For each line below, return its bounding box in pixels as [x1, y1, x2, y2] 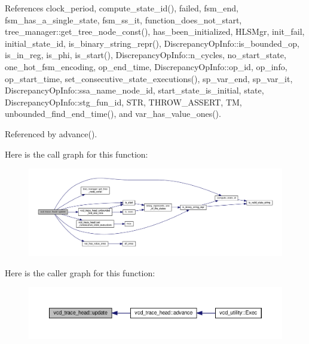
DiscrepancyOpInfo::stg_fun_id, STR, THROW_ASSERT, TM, [5, 95, 242, 108]
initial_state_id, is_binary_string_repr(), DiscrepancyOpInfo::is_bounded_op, [5, 37, 299, 49]
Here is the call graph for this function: [5, 147, 148, 160]
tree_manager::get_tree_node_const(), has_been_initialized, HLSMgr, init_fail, [5, 25, 305, 38]
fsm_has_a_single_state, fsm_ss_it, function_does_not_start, [5, 13, 242, 26]
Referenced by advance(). [5, 127, 97, 140]
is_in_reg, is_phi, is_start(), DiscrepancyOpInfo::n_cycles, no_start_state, [5, 49, 286, 61]
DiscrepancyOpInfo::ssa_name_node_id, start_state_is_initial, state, [5, 84, 264, 96]
